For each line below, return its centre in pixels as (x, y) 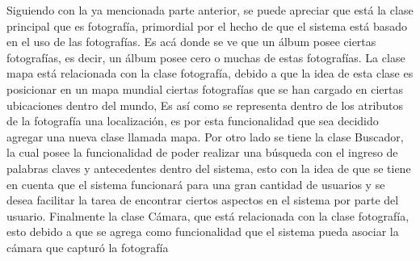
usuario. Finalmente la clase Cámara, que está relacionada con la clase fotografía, (208, 215)
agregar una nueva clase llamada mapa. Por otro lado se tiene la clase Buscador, (205, 136)
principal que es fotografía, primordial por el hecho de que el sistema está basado (207, 25)
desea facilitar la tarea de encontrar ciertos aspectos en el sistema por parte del (203, 200)
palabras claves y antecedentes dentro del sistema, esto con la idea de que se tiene (209, 168)
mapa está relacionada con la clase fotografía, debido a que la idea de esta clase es (210, 73)
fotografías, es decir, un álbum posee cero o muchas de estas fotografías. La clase (206, 57)
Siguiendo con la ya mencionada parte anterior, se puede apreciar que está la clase (210, 10)
